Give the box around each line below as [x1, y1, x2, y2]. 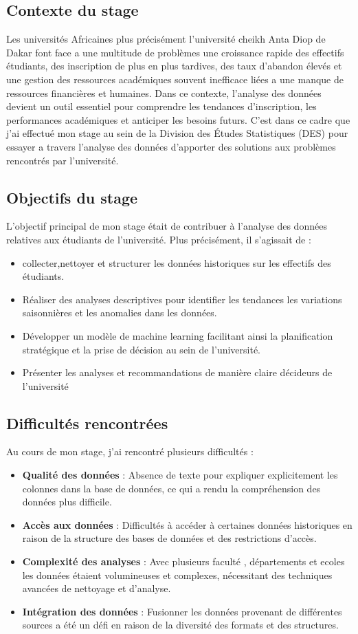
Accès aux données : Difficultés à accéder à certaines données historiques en [22, 517, 353, 532]
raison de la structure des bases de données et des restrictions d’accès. [22, 531, 317, 545]
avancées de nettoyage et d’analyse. [22, 581, 171, 595]
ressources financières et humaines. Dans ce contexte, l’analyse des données [6, 85, 322, 100]
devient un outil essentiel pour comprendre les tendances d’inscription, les [6, 99, 317, 113]
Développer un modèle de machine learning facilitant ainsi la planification [22, 328, 333, 342]
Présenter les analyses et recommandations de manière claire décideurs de [22, 365, 333, 380]
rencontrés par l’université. [6, 153, 119, 167]
